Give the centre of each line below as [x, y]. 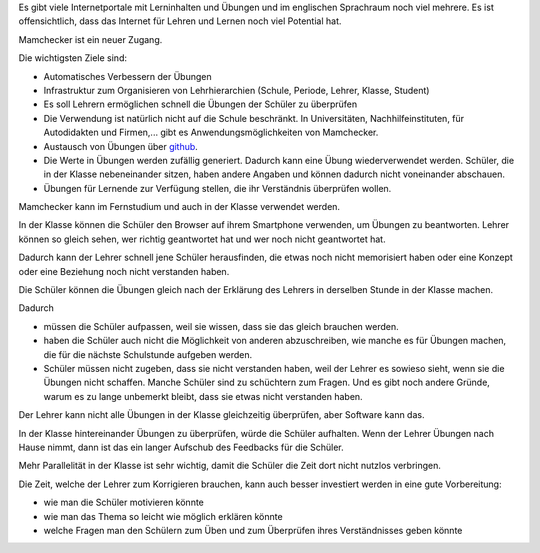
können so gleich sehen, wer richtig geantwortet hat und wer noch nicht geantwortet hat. [202, 239]
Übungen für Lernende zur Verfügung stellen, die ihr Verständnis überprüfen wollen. [217, 188]
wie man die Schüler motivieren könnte [124, 502]
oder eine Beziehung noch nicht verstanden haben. [124, 271]
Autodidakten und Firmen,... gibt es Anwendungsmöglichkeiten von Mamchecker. [211, 132]
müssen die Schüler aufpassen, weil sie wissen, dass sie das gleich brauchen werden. [221, 326]
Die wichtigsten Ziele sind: [72, 58]
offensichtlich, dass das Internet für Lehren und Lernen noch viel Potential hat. [180, 21]
